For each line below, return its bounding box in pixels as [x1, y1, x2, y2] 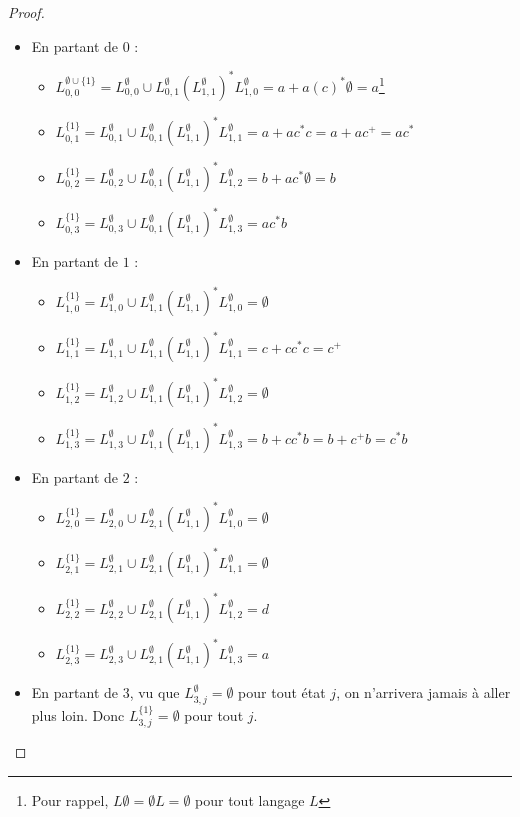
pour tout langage [195, 789, 305, 810]
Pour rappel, [31, 789, 109, 810]
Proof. [8, 2, 45, 22]
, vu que [129, 682, 180, 703]
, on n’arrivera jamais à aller [336, 682, 511, 703]
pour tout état [238, 682, 326, 703]
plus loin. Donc [31, 704, 125, 725]
